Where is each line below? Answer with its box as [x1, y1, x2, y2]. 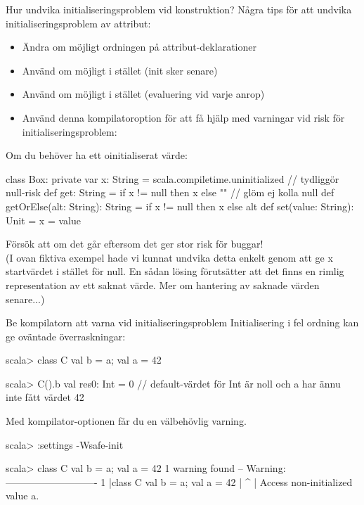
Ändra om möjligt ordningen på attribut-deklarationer [22, 39, 256, 54]
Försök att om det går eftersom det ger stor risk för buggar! [6, 236, 264, 251]
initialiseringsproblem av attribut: [6, 15, 151, 30]
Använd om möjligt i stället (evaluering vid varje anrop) [22, 87, 265, 101]
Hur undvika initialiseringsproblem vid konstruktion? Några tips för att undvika [6, 2, 352, 16]
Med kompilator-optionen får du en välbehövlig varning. [6, 414, 247, 428]
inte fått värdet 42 [6, 390, 84, 404]
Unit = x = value [6, 212, 81, 227]
